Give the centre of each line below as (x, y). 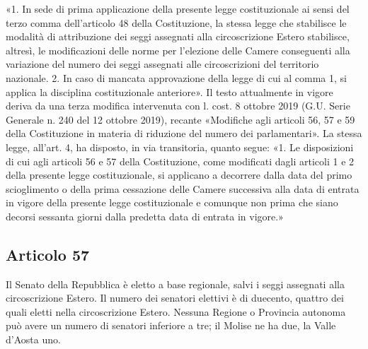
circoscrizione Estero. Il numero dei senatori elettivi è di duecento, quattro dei (175, 298)
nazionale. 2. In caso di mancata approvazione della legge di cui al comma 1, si (176, 77)
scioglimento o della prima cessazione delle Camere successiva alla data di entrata (183, 188)
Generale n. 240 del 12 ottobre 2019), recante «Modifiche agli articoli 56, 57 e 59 (180, 119)
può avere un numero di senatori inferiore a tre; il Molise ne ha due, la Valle (171, 325)
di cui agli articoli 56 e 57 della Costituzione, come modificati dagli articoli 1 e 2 (180, 161)
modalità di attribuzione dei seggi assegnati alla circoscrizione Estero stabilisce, (178, 36)
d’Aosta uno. (33, 339)
